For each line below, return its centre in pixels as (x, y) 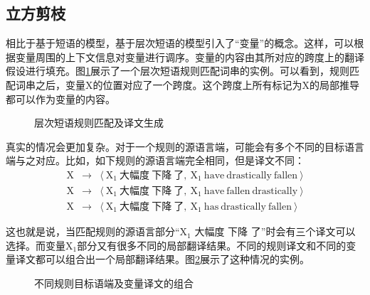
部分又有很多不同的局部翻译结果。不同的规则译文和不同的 (212, 245)
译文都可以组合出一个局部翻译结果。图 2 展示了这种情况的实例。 (162, 259)
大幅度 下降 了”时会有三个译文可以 (275, 231)
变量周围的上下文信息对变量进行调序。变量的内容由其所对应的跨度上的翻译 (190, 57)
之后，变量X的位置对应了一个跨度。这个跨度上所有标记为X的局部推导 (197, 84)
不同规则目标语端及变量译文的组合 (114, 283)
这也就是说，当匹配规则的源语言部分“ (93, 231)
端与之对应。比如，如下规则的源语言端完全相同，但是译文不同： (155, 160)
